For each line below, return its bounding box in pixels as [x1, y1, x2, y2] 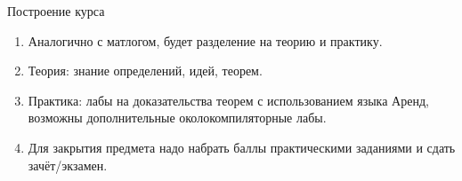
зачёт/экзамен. [28, 155, 108, 174]
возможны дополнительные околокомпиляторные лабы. [28, 108, 327, 127]
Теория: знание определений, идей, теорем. [28, 61, 263, 80]
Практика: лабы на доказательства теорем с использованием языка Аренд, [28, 90, 429, 109]
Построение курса [7, 2, 105, 20]
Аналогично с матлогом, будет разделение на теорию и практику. [28, 31, 383, 50]
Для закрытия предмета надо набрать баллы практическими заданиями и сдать [28, 138, 456, 156]
